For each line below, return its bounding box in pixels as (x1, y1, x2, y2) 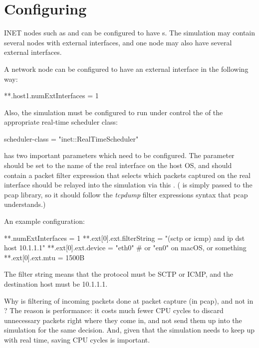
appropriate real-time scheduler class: (4, 117, 118, 127)
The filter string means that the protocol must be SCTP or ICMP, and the (4, 269, 233, 279)
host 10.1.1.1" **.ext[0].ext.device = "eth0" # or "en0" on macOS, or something (4, 242, 247, 253)
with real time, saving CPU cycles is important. (4, 334, 150, 345)
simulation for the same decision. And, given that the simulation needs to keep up (4, 325, 255, 335)
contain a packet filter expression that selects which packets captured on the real (4, 170, 251, 180)
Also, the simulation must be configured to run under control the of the (4, 107, 223, 117)
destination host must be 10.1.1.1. (4, 279, 108, 289)
